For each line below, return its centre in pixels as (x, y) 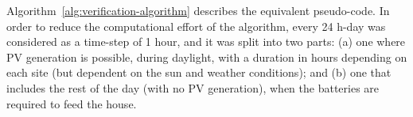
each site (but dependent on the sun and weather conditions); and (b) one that (199, 72)
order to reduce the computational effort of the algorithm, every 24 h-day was (196, 26)
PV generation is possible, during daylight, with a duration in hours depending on (207, 57)
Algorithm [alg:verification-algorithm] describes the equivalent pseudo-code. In (198, 10)
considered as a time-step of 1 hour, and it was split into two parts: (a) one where (206, 42)
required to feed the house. (72, 103)
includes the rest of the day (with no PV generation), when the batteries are (193, 87)
